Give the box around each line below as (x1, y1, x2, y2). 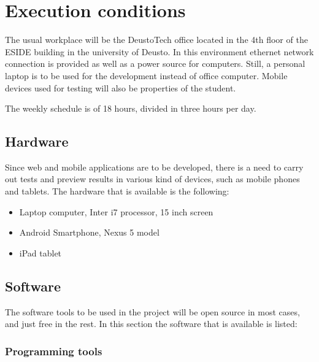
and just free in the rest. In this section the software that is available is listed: (5, 317, 298, 330)
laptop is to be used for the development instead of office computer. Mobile (5, 69, 288, 82)
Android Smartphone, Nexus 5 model (19, 226, 159, 239)
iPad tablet (19, 246, 62, 259)
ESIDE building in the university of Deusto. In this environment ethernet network (5, 45, 314, 58)
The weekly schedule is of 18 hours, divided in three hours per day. (5, 102, 256, 115)
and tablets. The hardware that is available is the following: (5, 185, 229, 198)
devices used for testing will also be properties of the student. (5, 81, 236, 94)
